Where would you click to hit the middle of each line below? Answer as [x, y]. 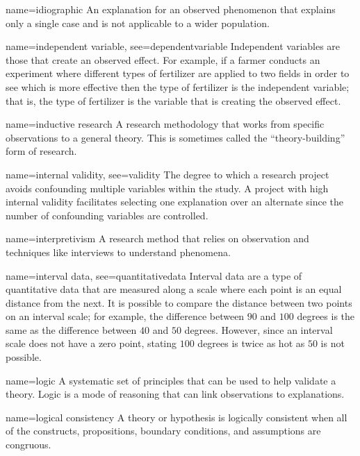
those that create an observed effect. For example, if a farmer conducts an [163, 59]
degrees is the [326, 316]
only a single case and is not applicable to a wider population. [138, 23]
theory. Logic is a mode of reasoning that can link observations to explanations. [175, 394]
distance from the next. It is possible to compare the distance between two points [179, 302]
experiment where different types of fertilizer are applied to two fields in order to [178, 73]
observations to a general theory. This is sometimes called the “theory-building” [175, 137]
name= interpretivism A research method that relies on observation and [157, 238]
